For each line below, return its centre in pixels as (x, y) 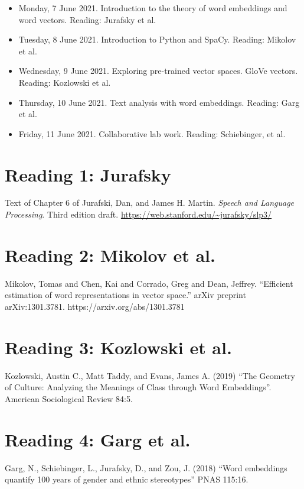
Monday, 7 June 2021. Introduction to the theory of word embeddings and (153, 8)
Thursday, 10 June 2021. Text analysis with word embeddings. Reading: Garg (159, 102)
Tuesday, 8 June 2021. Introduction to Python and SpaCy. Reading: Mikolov (157, 39)
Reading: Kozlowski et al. (65, 82)
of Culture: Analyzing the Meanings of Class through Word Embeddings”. (138, 387)
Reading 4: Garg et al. (98, 439)
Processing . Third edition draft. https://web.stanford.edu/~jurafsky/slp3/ (138, 214)
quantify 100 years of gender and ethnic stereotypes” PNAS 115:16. (127, 479)
